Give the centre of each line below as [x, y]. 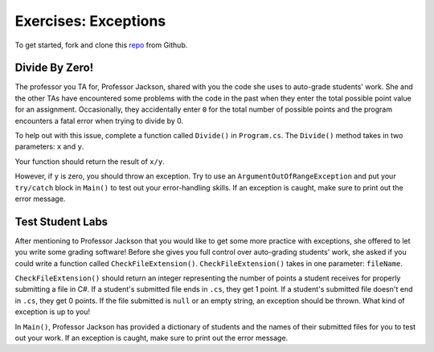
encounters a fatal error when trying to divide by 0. [99, 121]
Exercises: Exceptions [90, 21]
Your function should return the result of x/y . [90, 162]
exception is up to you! [53, 312]
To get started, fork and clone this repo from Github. [101, 45]
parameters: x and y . [49, 147]
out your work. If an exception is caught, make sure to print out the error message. [151, 338]
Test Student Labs [61, 221]
